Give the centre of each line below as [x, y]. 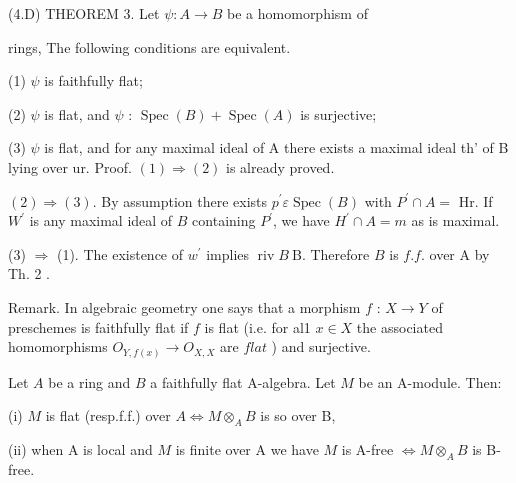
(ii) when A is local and [80, 449]
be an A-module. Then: [430, 381]
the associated [399, 326]
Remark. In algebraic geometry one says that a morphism [184, 306]
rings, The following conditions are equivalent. [149, 46]
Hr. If [475, 200]
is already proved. [280, 166]
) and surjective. [321, 346]
